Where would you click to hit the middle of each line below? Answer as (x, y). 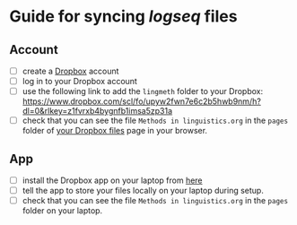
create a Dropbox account (70, 71)
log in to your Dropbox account (79, 82)
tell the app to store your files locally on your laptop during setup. (143, 191)
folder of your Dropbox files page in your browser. (115, 131)
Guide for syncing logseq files (123, 17)
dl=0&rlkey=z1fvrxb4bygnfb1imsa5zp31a (97, 111)
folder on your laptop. (62, 211)
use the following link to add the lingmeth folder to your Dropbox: (142, 91)
